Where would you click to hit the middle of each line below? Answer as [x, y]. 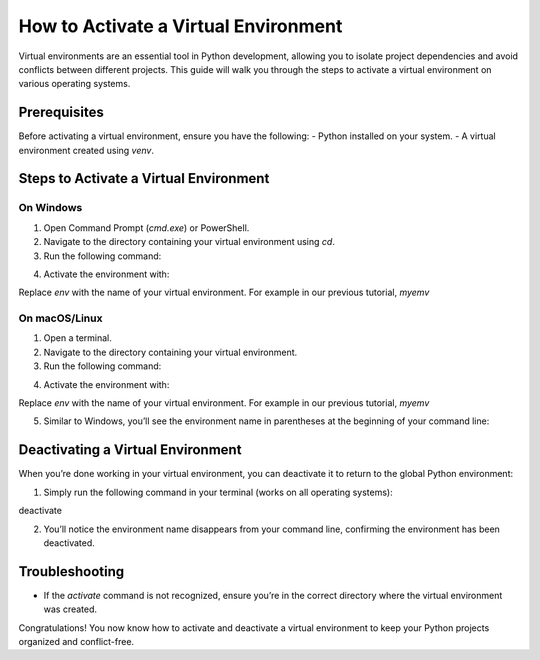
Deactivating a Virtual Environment [130, 450]
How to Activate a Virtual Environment [180, 26]
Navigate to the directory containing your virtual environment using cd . [189, 242]
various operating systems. [74, 84]
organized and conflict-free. [76, 641]
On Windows [50, 208]
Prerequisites [61, 112]
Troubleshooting [71, 571]
